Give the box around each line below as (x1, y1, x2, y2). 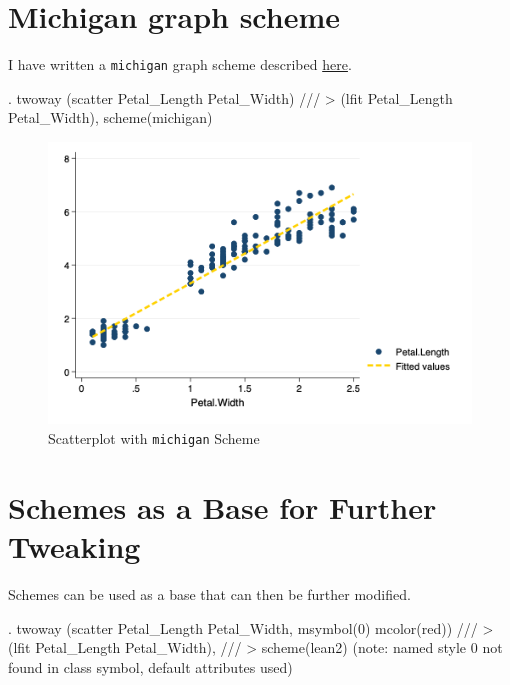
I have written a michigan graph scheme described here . (8, 54, 352, 75)
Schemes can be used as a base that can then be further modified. (8, 583, 411, 604)
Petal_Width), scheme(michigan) (8, 107, 213, 128)
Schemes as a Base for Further (8, 486, 437, 527)
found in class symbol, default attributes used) (8, 656, 293, 677)
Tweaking (8, 525, 141, 566)
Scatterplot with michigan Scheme (48, 427, 260, 448)
